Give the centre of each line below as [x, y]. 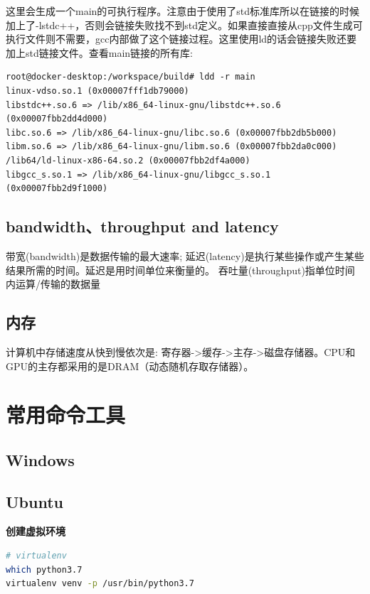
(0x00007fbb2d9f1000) [57, 189]
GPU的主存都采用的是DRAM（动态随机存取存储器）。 [130, 366]
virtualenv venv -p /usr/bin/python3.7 [100, 584]
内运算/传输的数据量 [53, 284]
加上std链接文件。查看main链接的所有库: [99, 52]
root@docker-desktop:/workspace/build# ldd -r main [131, 77]
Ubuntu [35, 501]
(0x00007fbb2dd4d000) [57, 119]
